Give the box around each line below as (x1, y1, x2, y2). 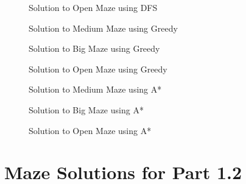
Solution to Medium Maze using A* (29, 83, 162, 96)
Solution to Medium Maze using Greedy (29, 21, 178, 34)
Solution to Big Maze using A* (29, 103, 144, 116)
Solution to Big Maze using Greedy (29, 42, 160, 55)
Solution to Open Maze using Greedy (29, 62, 167, 75)
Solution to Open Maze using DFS (29, 1, 158, 13)
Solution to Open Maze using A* (29, 124, 152, 136)
